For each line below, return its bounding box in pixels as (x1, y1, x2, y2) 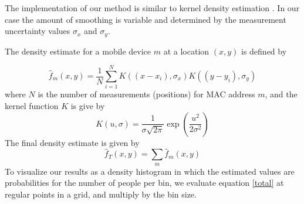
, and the (265, 88, 298, 100)
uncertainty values (5, 25, 70, 37)
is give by (70, 99, 105, 111)
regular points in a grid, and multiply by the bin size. (5, 188, 197, 200)
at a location (163, 45, 210, 57)
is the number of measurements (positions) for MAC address (38, 88, 255, 100)
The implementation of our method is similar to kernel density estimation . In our (5, 2, 300, 13)
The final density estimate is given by (5, 136, 140, 148)
